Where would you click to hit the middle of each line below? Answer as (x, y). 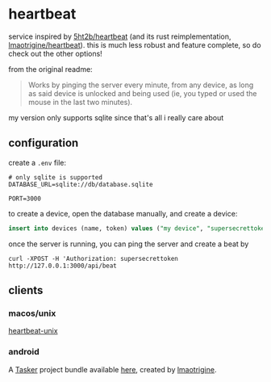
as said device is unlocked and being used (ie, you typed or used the (142, 93)
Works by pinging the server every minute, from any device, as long (141, 85)
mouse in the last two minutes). (80, 102)
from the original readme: (50, 69)
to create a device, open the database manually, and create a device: (123, 213)
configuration (44, 143)
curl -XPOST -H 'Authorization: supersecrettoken (94, 258)
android (24, 352)
